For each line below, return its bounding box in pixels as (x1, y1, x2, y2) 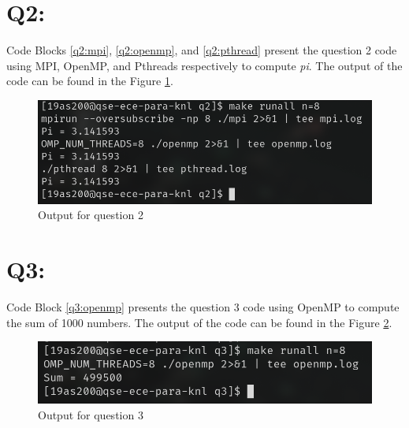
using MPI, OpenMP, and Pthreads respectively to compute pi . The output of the (6, 57, 403, 73)
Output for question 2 (38, 207, 143, 223)
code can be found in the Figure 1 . (6, 73, 173, 89)
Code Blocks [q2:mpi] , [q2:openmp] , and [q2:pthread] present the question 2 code (6, 42, 397, 58)
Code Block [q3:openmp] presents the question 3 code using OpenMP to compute (6, 298, 400, 314)
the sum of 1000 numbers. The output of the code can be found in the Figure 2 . (6, 314, 392, 330)
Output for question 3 (38, 406, 143, 422)
